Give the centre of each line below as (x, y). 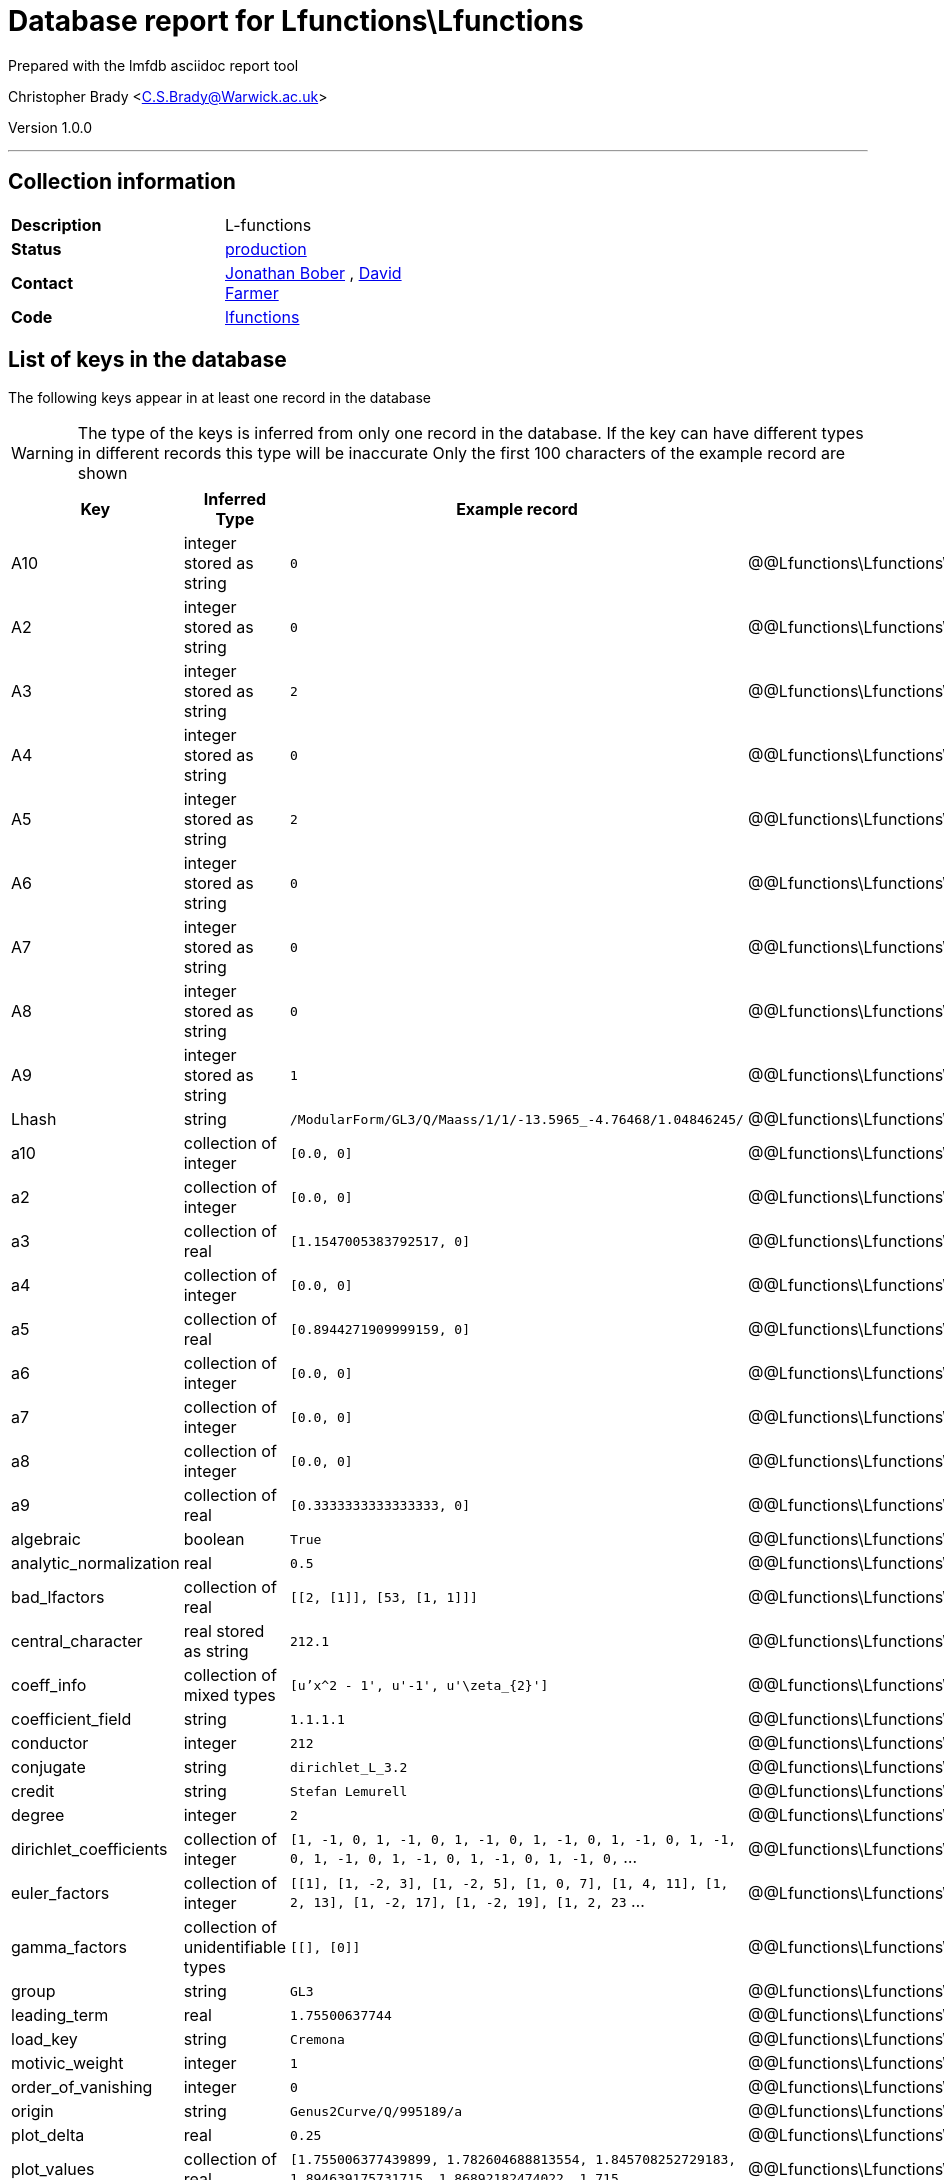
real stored (224, 1631)
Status (36, 248)
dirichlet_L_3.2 (349, 1767)
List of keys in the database (147, 360)
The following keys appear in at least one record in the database (219, 398)
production (266, 248)
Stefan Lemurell (349, 1791)
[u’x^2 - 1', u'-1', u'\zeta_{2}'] (419, 1685)
